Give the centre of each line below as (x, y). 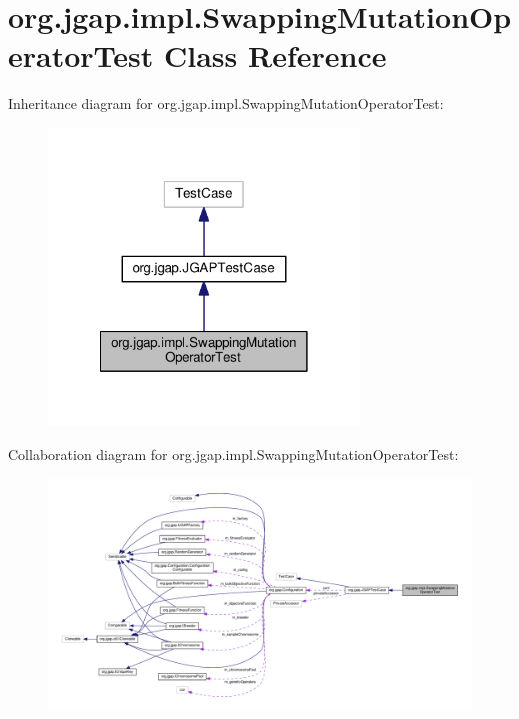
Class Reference (275, 55)
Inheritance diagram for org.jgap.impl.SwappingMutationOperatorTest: (226, 103)
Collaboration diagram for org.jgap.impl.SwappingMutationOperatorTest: (233, 454)
